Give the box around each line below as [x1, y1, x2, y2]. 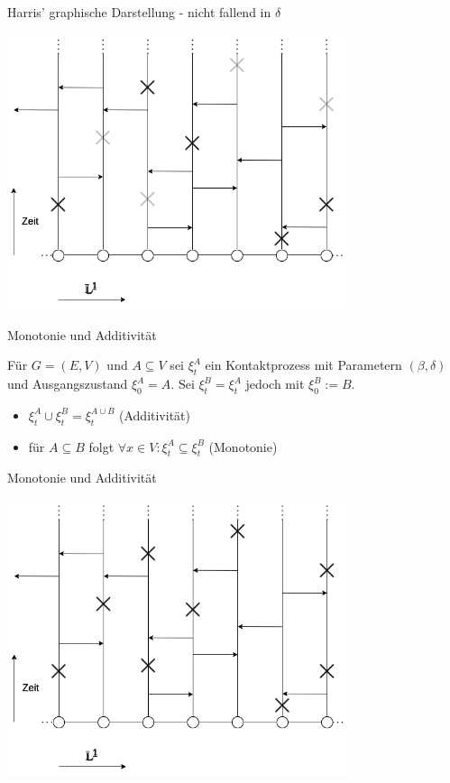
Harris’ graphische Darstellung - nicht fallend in [7, 3, 271, 21]
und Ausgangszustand [7, 374, 128, 393]
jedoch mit [245, 374, 305, 393]
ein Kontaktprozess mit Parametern [205, 355, 402, 374]
